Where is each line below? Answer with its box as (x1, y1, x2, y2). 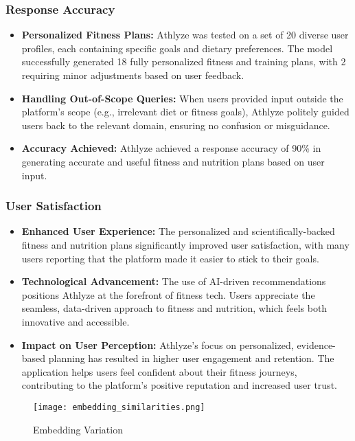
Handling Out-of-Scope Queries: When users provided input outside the (21, 91, 343, 105)
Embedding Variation (33, 422, 123, 436)
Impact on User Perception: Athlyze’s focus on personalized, (21, 337, 294, 352)
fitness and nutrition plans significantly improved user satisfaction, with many (21, 237, 350, 251)
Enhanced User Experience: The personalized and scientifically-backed (21, 224, 335, 238)
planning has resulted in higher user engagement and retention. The (48, 351, 334, 365)
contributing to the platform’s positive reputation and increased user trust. (21, 378, 337, 392)
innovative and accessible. (21, 314, 130, 328)
